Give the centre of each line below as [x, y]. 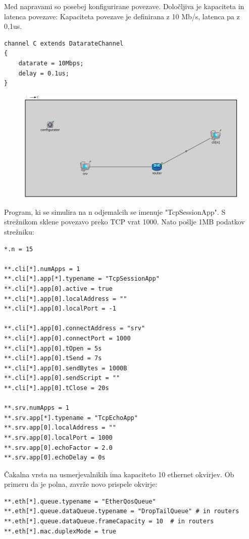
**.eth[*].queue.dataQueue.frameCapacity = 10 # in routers [109, 522]
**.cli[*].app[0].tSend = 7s [53, 358]
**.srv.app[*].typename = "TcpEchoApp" [71, 418]
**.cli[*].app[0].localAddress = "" [66, 299]
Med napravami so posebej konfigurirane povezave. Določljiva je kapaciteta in [124, 6]
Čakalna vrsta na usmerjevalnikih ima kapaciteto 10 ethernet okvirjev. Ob [119, 474]
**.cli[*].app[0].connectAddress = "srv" [75, 329]
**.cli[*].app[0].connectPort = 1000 [67, 338]
